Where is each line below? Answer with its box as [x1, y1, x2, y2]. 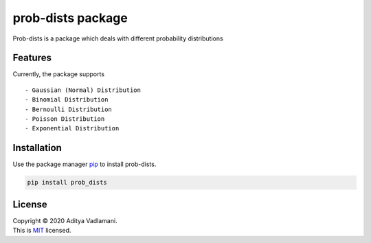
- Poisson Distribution [25, 115, 105, 123]
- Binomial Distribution [25, 96, 109, 104]
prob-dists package [12, 10, 128, 25]
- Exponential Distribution [25, 124, 120, 132]
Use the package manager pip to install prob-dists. [12, 160, 157, 168]
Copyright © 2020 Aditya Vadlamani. [12, 216, 117, 224]
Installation [12, 142, 62, 154]
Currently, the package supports [12, 70, 105, 78]
